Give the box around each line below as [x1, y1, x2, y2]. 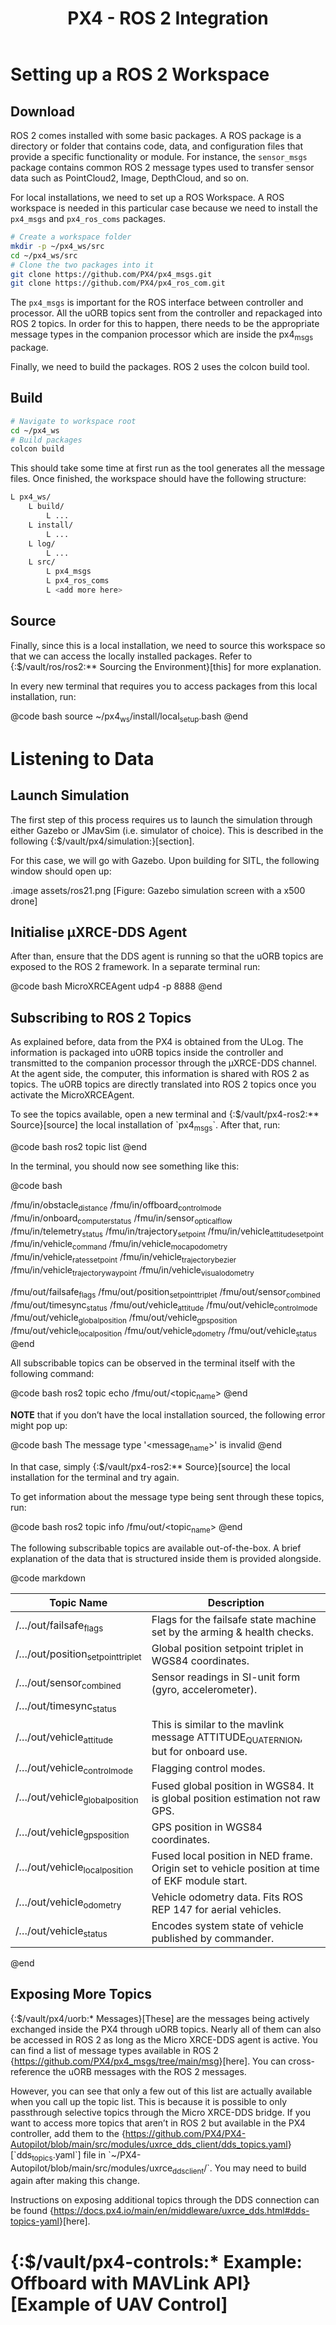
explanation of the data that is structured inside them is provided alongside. [10, 1553, 322, 1565]
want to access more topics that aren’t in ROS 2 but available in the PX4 [10, 2117, 306, 2129]
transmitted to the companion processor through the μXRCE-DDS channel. [10, 1057, 318, 1069]
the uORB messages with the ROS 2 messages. [52, 2065, 247, 2077]
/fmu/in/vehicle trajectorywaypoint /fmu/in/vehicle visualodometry [10, 1264, 255, 1278]
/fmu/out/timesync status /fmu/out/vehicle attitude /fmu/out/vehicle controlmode [10, 1298, 318, 1313]
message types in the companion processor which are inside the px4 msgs [10, 328, 314, 343]
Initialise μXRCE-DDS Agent [10, 923, 188, 941]
